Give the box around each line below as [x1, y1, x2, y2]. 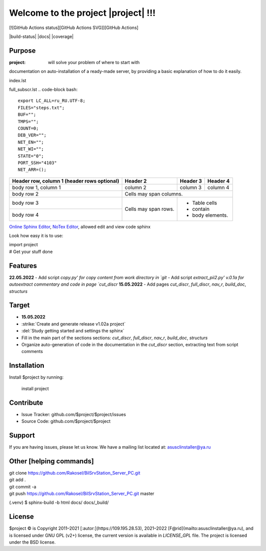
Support [9, 431, 35, 439]
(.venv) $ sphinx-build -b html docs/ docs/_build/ [9, 500, 109, 506]
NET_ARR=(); [18, 167, 47, 172]
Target [9, 301, 30, 310]
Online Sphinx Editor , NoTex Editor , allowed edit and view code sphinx [9, 224, 151, 229]
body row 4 [12, 211, 39, 218]
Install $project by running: [9, 374, 64, 380]
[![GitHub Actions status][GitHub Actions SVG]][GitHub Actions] [9, 25, 139, 31]
